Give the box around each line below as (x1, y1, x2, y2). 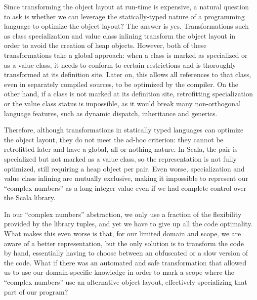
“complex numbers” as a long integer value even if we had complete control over (4, 182, 247, 193)
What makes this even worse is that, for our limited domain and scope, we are (4, 228, 241, 239)
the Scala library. (4, 192, 56, 203)
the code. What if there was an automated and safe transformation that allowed (4, 257, 247, 267)
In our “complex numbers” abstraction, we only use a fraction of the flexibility (4, 209, 242, 219)
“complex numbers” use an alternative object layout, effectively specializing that (4, 277, 247, 287)
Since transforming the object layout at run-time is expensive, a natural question (4, 1, 249, 11)
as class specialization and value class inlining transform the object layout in (4, 30, 236, 41)
